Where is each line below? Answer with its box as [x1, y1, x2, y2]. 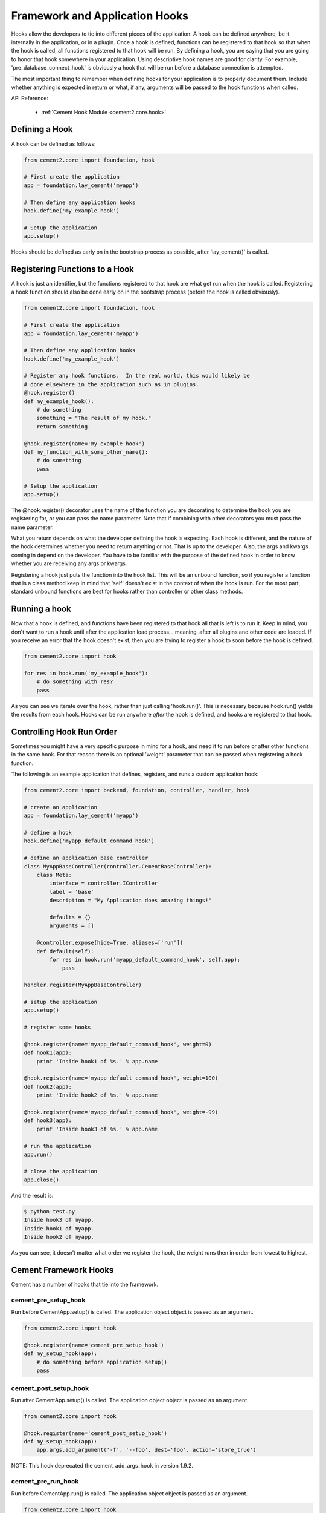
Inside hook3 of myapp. [24, 1216, 95, 1224]
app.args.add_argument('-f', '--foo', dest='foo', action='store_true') [36, 1446, 257, 1454]
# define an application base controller [24, 855, 149, 862]
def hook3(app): [24, 1117, 72, 1124]
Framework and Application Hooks [11, 9, 188, 22]
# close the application [24, 1168, 98, 1175]
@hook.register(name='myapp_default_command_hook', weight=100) [24, 1075, 219, 1081]
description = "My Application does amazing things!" [49, 897, 212, 904]
